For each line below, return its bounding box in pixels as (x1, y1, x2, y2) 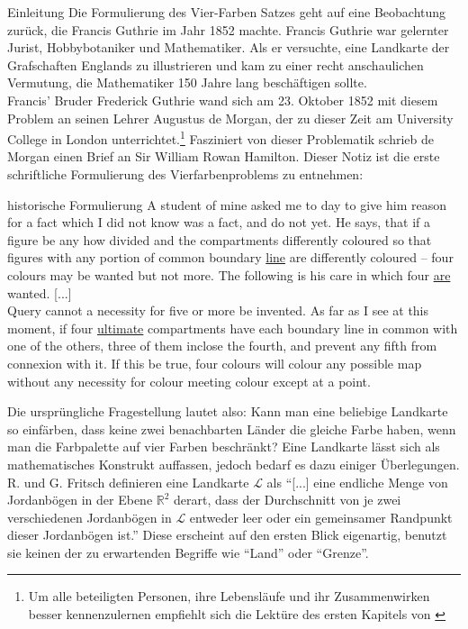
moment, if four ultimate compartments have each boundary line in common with (7, 318, 458, 337)
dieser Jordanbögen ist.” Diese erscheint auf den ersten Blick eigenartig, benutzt (7, 525, 447, 544)
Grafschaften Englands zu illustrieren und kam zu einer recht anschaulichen (7, 55, 424, 74)
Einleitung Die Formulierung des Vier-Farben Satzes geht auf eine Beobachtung (7, 3, 446, 21)
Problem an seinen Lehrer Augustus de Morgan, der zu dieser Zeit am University (7, 108, 454, 127)
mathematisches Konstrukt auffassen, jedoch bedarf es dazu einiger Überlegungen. (7, 454, 460, 473)
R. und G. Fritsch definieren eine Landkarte (7, 472, 249, 491)
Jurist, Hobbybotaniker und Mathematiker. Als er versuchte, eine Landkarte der (7, 38, 450, 57)
